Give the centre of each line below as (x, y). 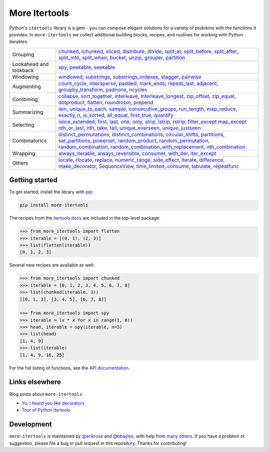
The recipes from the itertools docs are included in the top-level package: (85, 218)
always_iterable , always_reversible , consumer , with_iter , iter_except (137, 153)
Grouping (23, 54)
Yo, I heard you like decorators (53, 403)
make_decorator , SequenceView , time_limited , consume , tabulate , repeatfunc (148, 166)
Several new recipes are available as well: (52, 265)
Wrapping (24, 153)
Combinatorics (29, 140)
